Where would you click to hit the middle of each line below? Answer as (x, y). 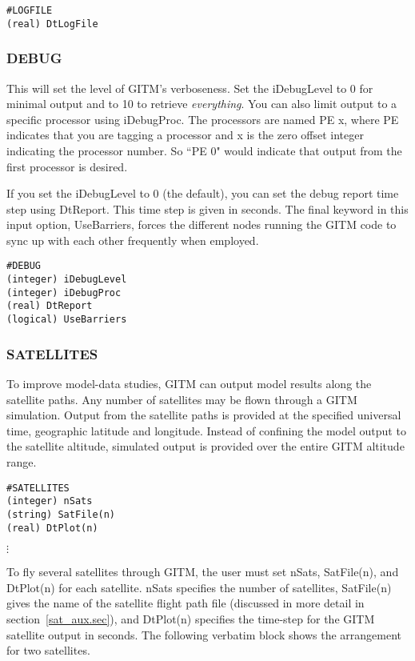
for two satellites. (48, 650)
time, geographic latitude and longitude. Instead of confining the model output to (206, 430)
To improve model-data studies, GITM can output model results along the (189, 383)
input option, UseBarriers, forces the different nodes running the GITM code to (202, 224)
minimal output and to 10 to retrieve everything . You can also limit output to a (202, 104)
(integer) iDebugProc (64, 292)
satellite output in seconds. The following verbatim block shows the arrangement (204, 634)
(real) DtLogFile (52, 24)
